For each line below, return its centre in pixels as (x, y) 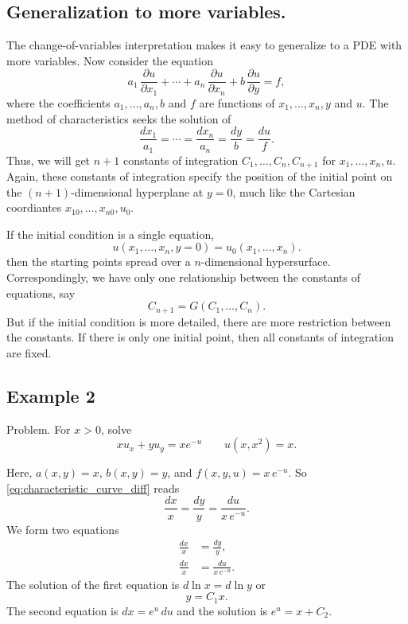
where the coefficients (58, 102)
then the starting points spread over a (99, 261)
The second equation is (62, 610)
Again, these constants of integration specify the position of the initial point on (200, 176)
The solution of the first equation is (93, 584)
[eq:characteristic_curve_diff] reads (93, 487)
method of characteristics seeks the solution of (119, 118)
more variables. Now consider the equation (110, 60)
